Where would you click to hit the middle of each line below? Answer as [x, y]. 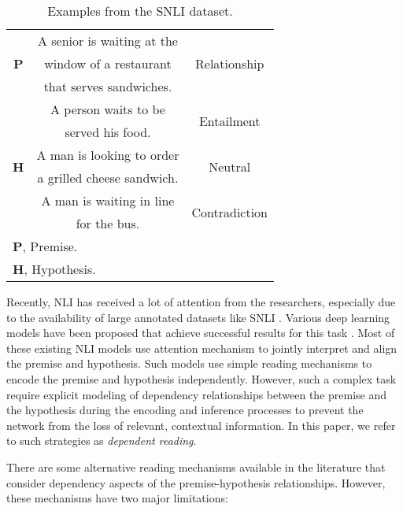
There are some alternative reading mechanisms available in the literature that [196, 467]
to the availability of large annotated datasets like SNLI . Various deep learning [198, 317]
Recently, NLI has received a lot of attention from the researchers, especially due [201, 302]
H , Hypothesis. [54, 269]
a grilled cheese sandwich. [108, 178]
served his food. [108, 132]
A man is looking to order [108, 155]
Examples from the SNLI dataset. [140, 11]
